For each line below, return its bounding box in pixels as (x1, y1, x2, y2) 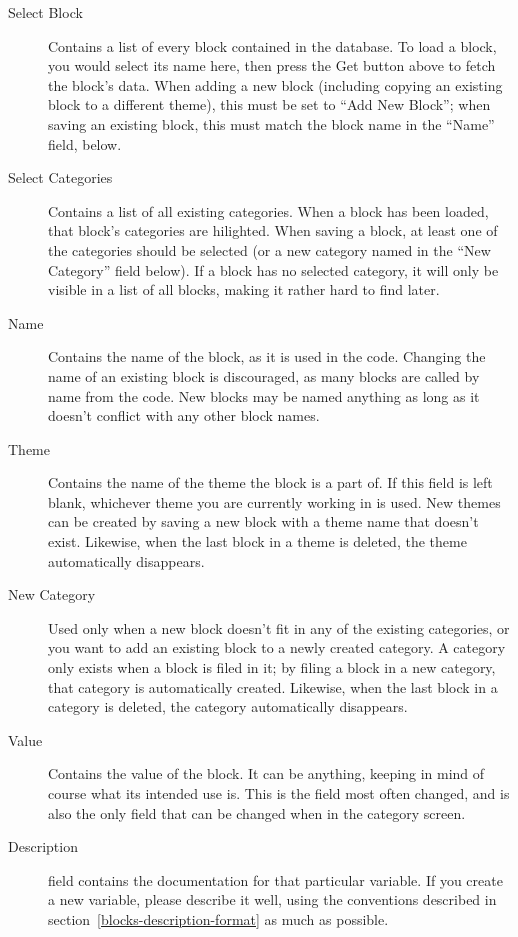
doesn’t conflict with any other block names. (48, 405, 320, 426)
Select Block (8, 2, 83, 22)
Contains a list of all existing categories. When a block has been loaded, (48, 200, 489, 221)
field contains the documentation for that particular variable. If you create (48, 869, 503, 890)
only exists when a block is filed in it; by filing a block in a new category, (48, 657, 496, 678)
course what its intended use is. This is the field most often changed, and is (48, 783, 510, 803)
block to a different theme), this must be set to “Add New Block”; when (48, 94, 491, 115)
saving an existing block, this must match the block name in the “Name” (48, 113, 495, 134)
